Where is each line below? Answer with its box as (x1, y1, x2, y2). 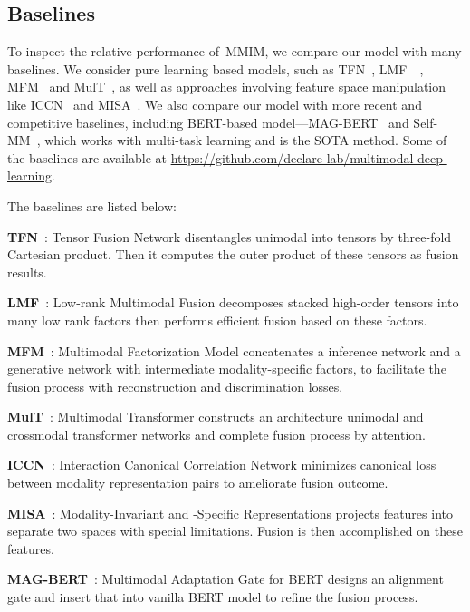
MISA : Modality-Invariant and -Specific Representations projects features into (7, 503, 453, 522)
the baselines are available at (7, 148, 167, 167)
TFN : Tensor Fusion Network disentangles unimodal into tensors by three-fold (7, 227, 452, 246)
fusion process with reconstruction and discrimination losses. (7, 376, 343, 395)
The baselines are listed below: (7, 196, 177, 215)
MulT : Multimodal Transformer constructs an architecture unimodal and (7, 407, 424, 426)
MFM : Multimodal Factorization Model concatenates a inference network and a (7, 341, 461, 360)
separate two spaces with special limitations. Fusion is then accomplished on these (7, 521, 463, 540)
